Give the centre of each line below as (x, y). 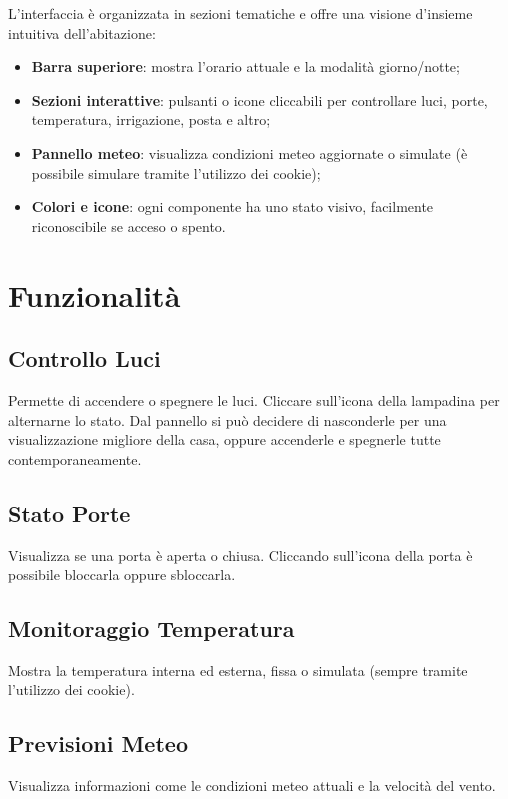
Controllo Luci (84, 358)
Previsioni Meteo (98, 743)
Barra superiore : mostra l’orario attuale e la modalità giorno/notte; (245, 66)
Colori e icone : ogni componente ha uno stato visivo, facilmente (232, 206)
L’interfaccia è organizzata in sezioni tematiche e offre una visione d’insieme (240, 13)
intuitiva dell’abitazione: (82, 32)
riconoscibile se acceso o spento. (128, 225)
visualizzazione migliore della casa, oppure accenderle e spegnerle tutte (224, 439)
